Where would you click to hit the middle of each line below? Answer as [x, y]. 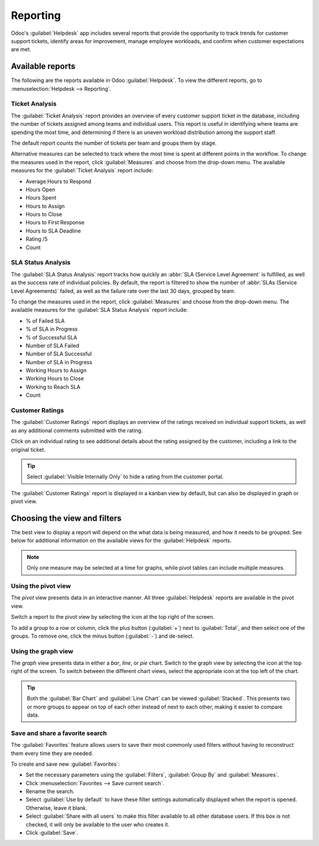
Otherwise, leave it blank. [57, 808]
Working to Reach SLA [53, 387]
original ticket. [28, 449]
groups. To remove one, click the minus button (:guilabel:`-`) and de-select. [102, 636]
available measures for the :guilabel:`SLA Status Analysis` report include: [100, 310]
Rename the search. [50, 792]
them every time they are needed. [52, 753]
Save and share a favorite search [59, 733]
